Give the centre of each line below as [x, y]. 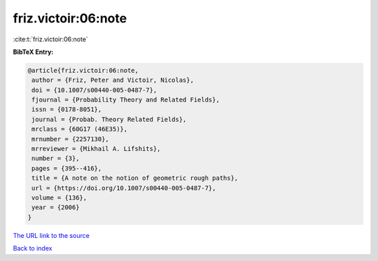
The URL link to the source [51, 235]
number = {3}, [56, 158]
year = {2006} [56, 207]
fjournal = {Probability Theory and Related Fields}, [126, 100]
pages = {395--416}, [67, 168]
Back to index [33, 248]
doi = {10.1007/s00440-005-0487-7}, [94, 90]
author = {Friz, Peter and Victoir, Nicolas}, [113, 80]
